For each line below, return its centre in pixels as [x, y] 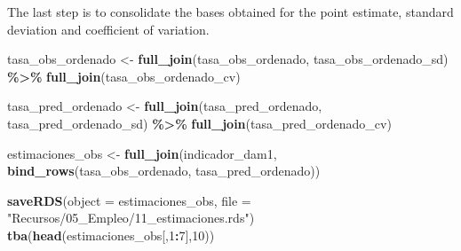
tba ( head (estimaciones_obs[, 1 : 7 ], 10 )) [111, 235]
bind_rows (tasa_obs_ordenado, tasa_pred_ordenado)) [164, 171]
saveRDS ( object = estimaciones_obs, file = [129, 200]
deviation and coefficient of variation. [108, 29]
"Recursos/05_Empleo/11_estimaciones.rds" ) [131, 218]
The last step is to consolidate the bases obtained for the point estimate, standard [230, 12]
